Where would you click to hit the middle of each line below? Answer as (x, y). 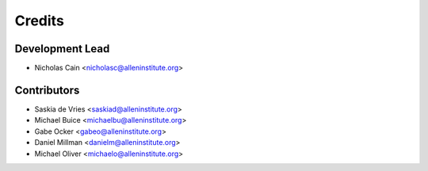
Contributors (47, 90)
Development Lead (62, 49)
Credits (40, 21)
